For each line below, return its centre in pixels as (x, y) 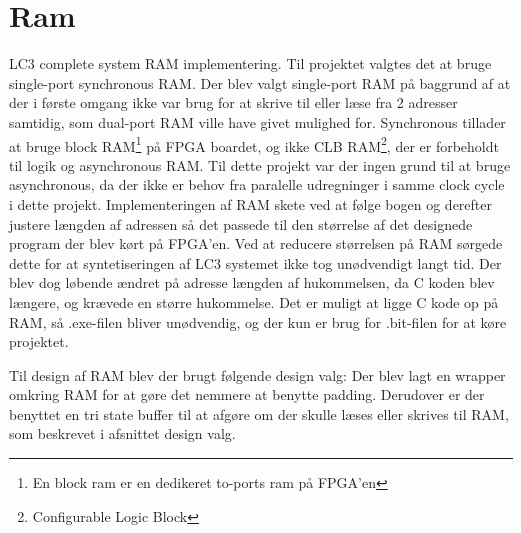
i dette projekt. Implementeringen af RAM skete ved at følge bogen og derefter (251, 203)
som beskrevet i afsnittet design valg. (122, 433)
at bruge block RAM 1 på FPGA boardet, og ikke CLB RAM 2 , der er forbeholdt (254, 144)
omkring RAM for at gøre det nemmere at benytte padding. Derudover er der (247, 394)
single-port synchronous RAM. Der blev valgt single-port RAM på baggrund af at (260, 82)
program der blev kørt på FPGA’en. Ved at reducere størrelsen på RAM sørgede (256, 243)
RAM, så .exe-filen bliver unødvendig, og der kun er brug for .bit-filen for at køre (258, 321)
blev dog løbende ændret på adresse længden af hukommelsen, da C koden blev (252, 282)
